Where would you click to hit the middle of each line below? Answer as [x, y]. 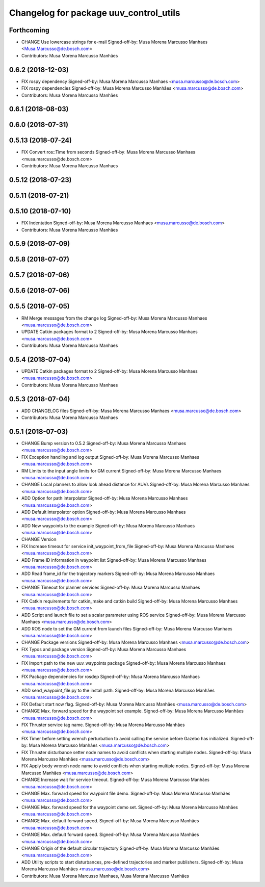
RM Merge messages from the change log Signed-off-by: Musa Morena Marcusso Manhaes [114, 318]
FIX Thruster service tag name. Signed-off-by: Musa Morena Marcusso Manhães [103, 725]
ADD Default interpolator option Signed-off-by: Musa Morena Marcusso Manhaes [104, 512]
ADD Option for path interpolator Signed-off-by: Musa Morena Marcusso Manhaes [105, 498]
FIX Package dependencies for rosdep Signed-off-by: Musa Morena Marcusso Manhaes [111, 677]
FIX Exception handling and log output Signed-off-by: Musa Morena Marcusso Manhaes [110, 457]
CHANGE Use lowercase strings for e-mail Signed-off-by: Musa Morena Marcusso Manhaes [115, 42]
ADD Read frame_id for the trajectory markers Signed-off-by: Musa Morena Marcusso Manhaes [118, 574]
